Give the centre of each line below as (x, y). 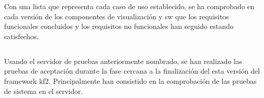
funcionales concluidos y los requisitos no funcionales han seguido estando (119, 26)
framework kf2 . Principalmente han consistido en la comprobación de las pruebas (130, 80)
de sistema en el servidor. (43, 91)
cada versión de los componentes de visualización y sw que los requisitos (116, 16)
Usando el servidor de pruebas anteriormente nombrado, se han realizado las (123, 61)
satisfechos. (21, 36)
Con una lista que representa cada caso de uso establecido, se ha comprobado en (129, 6)
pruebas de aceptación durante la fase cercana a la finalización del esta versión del (132, 71)
